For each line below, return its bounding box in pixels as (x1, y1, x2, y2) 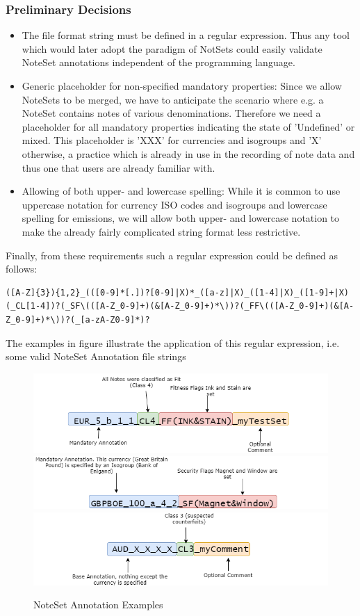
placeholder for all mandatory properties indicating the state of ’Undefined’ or (22, 119, 355, 133)
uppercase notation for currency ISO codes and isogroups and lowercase (22, 197, 327, 211)
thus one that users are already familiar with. (22, 160, 215, 175)
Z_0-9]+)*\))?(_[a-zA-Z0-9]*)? (6, 314, 150, 325)
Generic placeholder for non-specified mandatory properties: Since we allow (22, 79, 342, 92)
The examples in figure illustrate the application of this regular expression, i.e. (6, 335, 340, 350)
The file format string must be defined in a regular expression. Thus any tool (22, 28, 350, 42)
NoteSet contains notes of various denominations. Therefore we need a (22, 106, 321, 120)
